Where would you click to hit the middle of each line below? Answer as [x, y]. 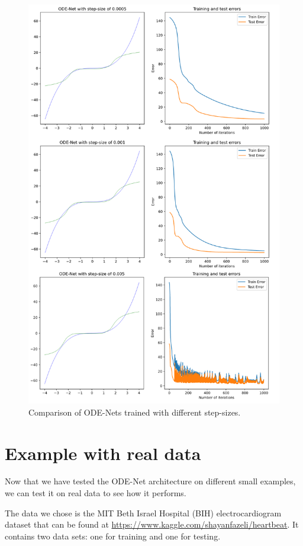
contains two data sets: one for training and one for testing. [113, 536]
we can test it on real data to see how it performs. [96, 493]
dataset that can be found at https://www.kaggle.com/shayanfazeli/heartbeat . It [152, 524]
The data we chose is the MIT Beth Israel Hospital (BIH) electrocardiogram [143, 513]
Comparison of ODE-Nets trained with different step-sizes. [135, 412]
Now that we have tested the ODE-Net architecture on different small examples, [150, 481]
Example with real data [103, 453]
